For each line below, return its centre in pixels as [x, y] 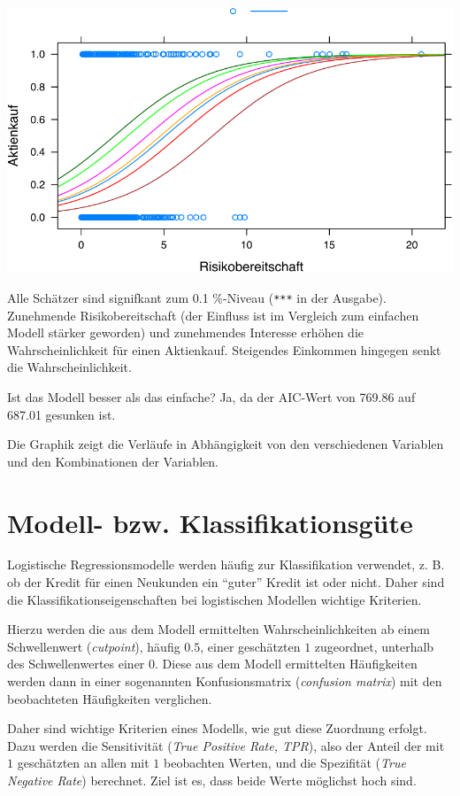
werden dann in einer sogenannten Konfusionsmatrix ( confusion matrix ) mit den [225, 681]
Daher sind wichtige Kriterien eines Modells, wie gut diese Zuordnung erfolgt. [217, 728]
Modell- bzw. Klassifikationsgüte [210, 522]
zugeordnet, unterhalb [374, 646]
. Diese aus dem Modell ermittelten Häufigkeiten [286, 664]
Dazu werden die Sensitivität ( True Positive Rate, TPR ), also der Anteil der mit [226, 745]
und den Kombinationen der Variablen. [113, 461]
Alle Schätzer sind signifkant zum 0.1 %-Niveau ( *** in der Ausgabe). [197, 297]
